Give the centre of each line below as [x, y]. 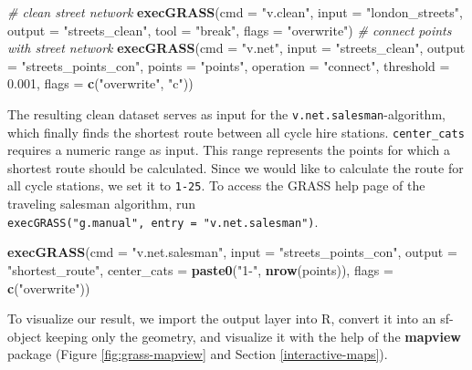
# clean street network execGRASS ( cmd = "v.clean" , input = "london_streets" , [235, 12]
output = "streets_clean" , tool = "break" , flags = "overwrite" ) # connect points [230, 30]
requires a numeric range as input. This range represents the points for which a [229, 150]
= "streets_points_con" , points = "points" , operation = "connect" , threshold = [229, 65]
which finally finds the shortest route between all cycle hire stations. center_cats [236, 132]
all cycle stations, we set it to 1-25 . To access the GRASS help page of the [216, 185]
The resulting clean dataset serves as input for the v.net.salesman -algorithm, [226, 113]
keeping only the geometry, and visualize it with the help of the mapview [253, 336]
